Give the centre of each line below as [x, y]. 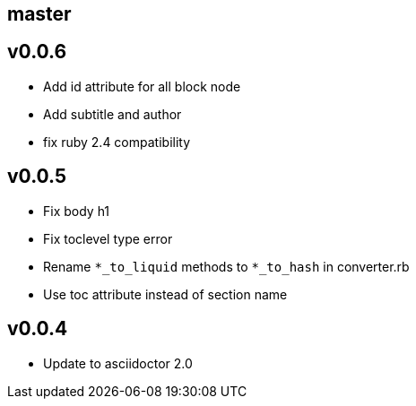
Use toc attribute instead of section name [165, 294]
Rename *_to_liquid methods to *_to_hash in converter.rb [226, 266]
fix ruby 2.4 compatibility [117, 142]
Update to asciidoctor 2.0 [118, 363]
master [39, 14]
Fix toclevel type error [108, 238]
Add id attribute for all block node [142, 86]
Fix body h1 [77, 211]
